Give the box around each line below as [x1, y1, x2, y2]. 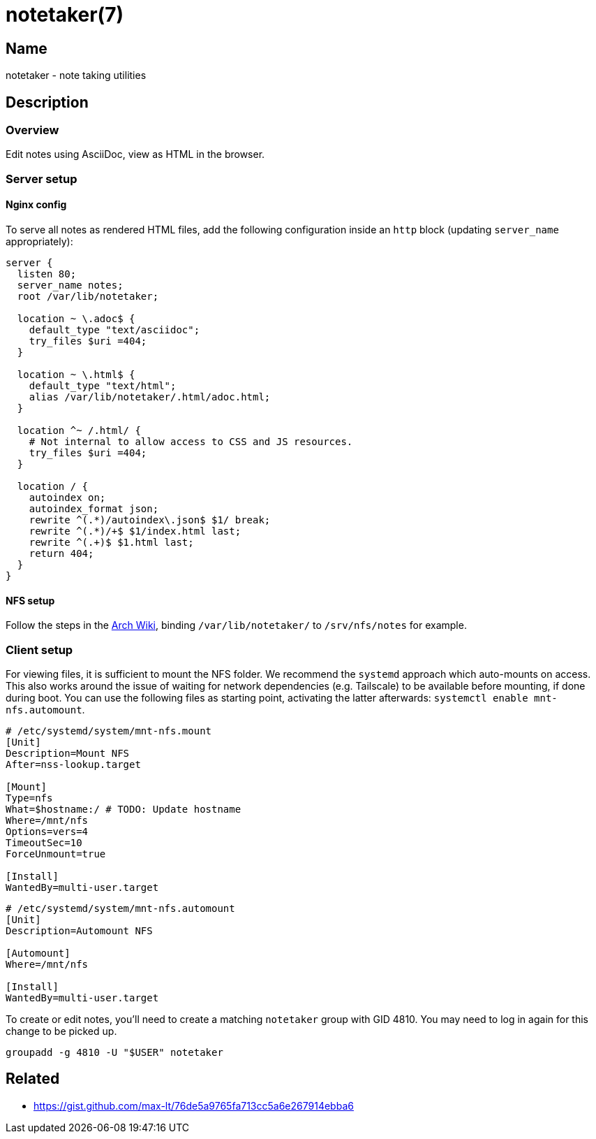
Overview [6, 123, 59, 138]
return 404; [29, 547, 94, 559]
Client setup [6, 642, 73, 657]
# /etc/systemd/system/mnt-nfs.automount [6, 902, 235, 914]
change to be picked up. [6, 1024, 117, 1037]
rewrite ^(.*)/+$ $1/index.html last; [29, 525, 241, 537]
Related [6, 1070, 60, 1088]
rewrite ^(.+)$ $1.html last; [29, 536, 194, 548]
